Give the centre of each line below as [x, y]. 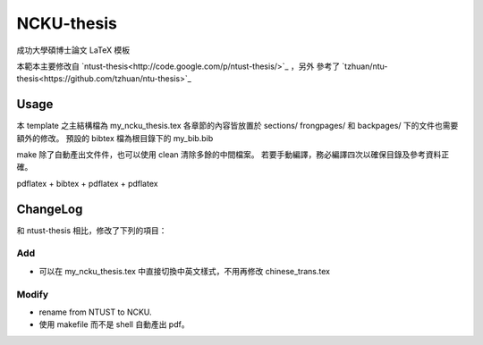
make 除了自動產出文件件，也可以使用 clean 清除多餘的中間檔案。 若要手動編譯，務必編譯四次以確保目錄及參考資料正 [233, 155]
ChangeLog [50, 209]
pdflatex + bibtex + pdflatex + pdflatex [87, 183]
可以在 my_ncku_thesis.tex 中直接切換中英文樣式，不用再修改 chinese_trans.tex [185, 271]
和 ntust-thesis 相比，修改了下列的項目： [92, 230]
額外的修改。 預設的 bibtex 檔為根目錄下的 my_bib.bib [115, 138]
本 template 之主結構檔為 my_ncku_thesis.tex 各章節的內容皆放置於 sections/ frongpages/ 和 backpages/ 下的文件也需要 [237, 126]
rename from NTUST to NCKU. [95, 312]
